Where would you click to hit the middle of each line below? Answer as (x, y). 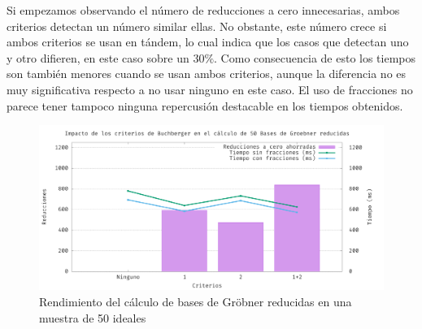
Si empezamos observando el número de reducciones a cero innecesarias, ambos (203, 10)
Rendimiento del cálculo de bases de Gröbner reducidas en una (196, 302)
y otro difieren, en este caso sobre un (98, 57)
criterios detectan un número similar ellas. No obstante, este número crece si (197, 26)
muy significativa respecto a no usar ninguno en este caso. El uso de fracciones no (210, 89)
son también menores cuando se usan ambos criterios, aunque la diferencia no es (207, 74)
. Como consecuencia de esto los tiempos (315, 57)
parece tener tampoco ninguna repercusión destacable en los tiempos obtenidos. (205, 105)
